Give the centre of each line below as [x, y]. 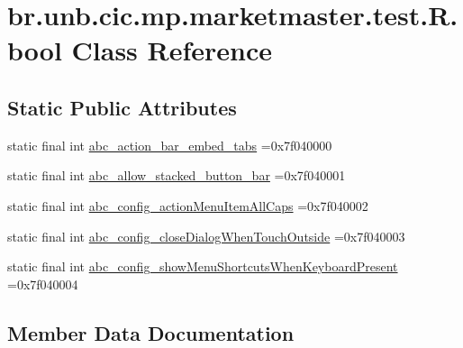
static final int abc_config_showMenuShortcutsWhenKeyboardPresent [203, 266]
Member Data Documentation [151, 332]
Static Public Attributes [122, 107]
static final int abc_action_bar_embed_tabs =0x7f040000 [170, 145]
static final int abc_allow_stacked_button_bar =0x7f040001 [177, 175]
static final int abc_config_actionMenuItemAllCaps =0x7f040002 [188, 205]
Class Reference [172, 50]
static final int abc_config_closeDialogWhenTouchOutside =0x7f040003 [206, 236]
